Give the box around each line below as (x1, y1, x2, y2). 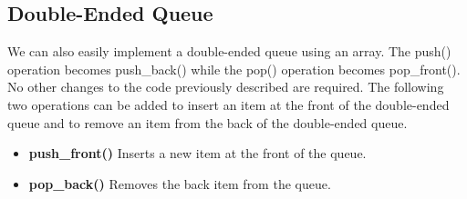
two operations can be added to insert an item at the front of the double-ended (7, 95, 450, 114)
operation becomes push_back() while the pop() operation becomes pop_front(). (7, 59, 461, 78)
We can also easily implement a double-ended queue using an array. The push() (7, 42, 451, 61)
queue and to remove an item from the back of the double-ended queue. (7, 113, 408, 132)
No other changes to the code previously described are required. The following (7, 77, 444, 96)
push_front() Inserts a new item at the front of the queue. (28, 144, 367, 163)
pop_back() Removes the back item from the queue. (28, 174, 331, 193)
